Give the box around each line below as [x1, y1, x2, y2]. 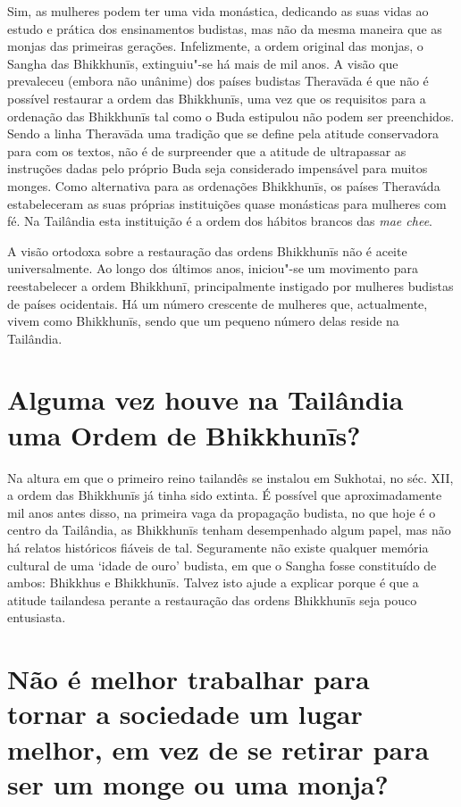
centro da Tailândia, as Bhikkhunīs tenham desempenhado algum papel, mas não [7, 520, 451, 539]
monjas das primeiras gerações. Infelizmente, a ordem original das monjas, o [7, 37, 423, 55]
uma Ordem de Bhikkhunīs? [7, 416, 361, 453]
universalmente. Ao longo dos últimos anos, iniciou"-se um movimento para [7, 259, 418, 278]
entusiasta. [7, 608, 66, 627]
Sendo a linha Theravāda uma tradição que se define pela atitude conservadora [7, 124, 439, 143]
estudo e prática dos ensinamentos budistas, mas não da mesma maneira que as [7, 19, 442, 37]
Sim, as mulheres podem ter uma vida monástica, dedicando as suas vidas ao [7, 2, 429, 20]
